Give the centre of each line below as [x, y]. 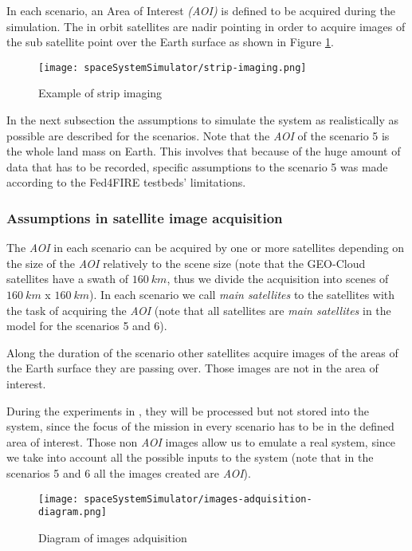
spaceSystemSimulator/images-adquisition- [198, 499]
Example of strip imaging [100, 93]
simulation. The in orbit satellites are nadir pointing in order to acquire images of [206, 26]
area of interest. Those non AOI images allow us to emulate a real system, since [201, 441]
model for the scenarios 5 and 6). [87, 326]
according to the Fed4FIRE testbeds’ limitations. [126, 182]
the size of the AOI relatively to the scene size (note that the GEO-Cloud [186, 263]
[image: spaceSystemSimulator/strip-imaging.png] [173, 67]
